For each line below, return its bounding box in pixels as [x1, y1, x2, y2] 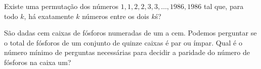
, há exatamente [24, 10, 74, 21]
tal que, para [203, 1, 244, 11]
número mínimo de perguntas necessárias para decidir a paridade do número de [4, 47, 250, 57]
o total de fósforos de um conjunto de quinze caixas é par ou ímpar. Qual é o [4, 37, 242, 47]
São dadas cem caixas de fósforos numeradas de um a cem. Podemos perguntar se [4, 27, 257, 38]
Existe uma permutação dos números [4, 1, 119, 11]
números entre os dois [82, 10, 149, 21]
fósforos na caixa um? [4, 56, 71, 67]
